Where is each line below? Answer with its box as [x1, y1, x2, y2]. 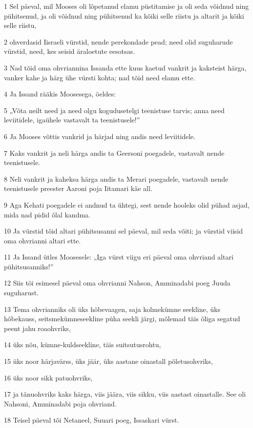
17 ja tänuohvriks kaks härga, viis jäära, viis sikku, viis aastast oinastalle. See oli [4, 389, 246, 399]
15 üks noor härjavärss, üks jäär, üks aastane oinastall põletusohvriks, [4, 356, 213, 366]
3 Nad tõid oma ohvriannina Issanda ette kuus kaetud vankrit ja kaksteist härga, [4, 62, 247, 72]
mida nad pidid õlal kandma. [4, 209, 90, 219]
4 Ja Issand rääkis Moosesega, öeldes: [4, 89, 116, 99]
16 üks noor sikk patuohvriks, [4, 372, 93, 382]
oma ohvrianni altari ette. [4, 235, 81, 245]
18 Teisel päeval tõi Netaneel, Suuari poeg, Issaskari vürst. [4, 415, 179, 425]
